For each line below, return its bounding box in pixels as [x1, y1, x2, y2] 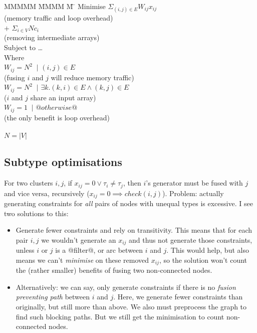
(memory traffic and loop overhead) [4, 13, 113, 23]
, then [123, 178, 141, 188]
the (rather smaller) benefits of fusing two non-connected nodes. [16, 265, 212, 275]
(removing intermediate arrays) [4, 32, 100, 43]
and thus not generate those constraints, [129, 234, 252, 245]
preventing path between [16, 291, 90, 302]
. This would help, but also [166, 245, 249, 255]
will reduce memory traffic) [51, 72, 134, 82]
